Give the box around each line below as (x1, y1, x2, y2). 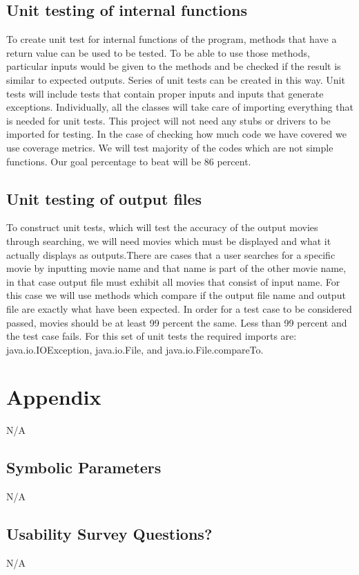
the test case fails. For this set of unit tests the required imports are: (6, 329, 297, 343)
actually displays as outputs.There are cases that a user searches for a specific (6, 247, 336, 262)
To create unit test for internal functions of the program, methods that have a (6, 32, 337, 46)
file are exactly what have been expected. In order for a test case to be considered (6, 301, 352, 316)
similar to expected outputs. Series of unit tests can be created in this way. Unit (6, 72, 345, 86)
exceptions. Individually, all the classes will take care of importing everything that (6, 100, 353, 114)
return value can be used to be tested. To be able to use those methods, (6, 45, 310, 60)
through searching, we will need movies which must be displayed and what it (6, 233, 331, 248)
